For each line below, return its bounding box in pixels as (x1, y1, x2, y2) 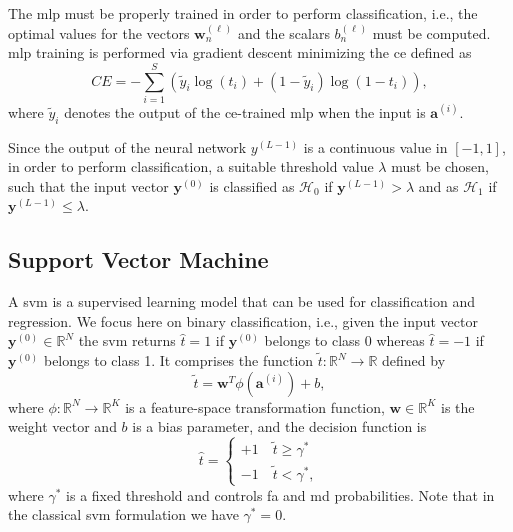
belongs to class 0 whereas (264, 330, 425, 351)
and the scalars (237, 22, 330, 43)
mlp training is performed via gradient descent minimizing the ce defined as (8, 42, 472, 63)
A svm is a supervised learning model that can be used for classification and (8, 291, 475, 312)
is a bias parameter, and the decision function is (132, 416, 427, 437)
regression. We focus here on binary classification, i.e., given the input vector (8, 310, 478, 331)
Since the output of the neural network (8, 136, 247, 157)
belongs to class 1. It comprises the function (43, 350, 314, 371)
